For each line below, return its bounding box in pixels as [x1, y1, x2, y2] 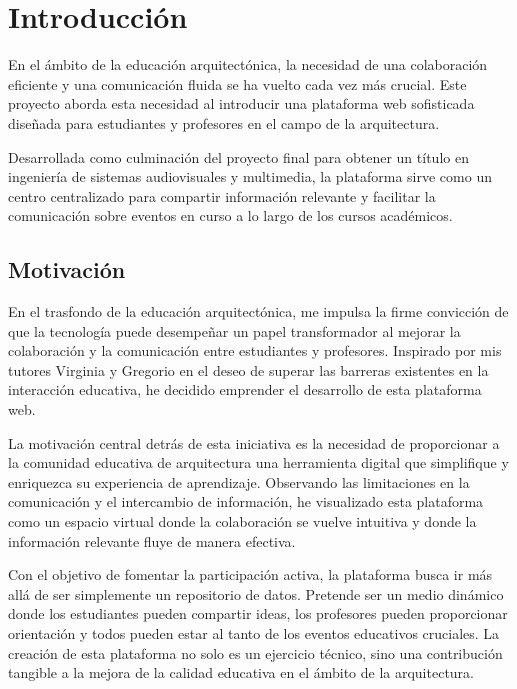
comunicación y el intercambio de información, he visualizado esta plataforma [8, 491, 484, 512]
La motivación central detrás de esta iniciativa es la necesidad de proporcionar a [8, 432, 500, 453]
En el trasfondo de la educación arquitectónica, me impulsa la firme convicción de [8, 301, 509, 322]
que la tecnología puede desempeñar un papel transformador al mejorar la [8, 320, 461, 341]
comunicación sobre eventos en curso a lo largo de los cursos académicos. [8, 205, 453, 226]
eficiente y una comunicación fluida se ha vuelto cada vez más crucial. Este [8, 73, 467, 94]
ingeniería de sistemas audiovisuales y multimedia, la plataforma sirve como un [8, 166, 492, 187]
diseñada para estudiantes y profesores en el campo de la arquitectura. [8, 112, 440, 133]
